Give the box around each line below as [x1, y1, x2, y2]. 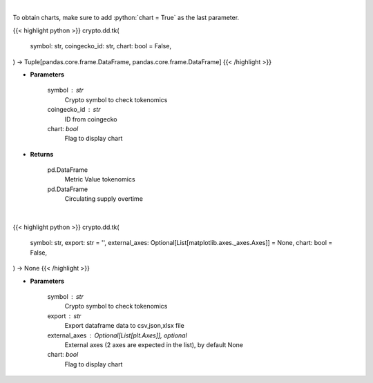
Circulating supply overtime [64, 195, 143, 203]
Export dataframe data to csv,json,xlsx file [64, 322, 184, 330]
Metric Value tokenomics [64, 175, 135, 184]
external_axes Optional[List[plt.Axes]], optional [47, 331, 188, 340]
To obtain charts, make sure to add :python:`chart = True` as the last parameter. [12, 14, 240, 22]
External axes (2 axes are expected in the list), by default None [64, 340, 243, 348]
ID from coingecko [64, 115, 117, 124]
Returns [30, 150, 54, 158]
